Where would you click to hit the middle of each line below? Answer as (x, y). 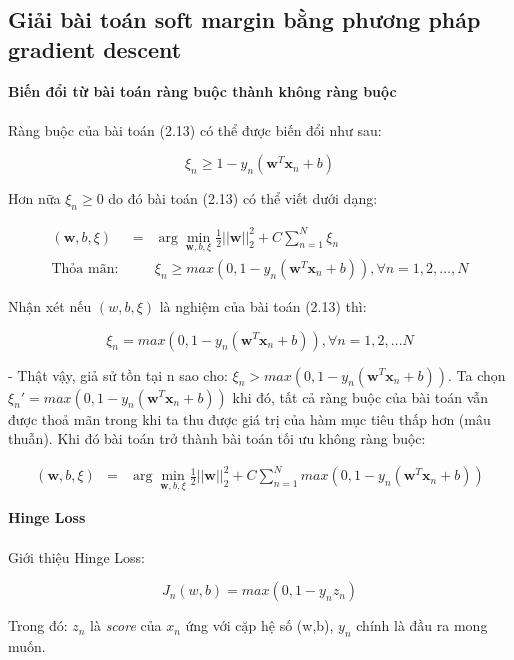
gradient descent (95, 48)
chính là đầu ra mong (422, 625)
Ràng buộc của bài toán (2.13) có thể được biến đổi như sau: (195, 129)
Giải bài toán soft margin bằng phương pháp (244, 19)
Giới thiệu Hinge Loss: (76, 556)
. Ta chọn (477, 374)
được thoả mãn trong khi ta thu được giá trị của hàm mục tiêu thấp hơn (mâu (249, 418)
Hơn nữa (34, 198)
